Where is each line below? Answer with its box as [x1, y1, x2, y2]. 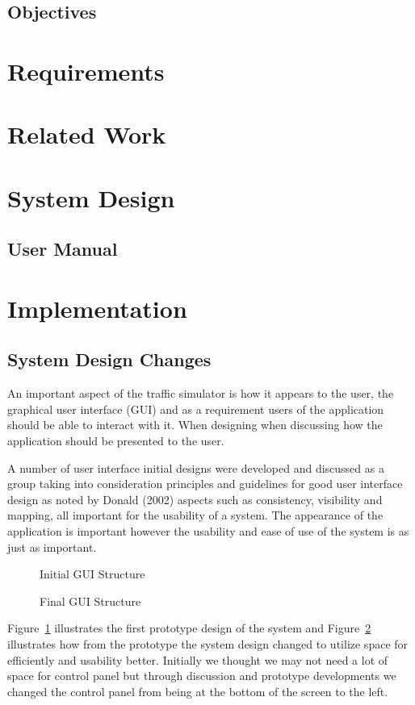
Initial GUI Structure [40, 565, 145, 582]
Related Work [7, 118, 166, 151]
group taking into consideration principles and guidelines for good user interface [7, 475, 403, 492]
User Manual [7, 236, 118, 261]
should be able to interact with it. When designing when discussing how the [7, 416, 383, 433]
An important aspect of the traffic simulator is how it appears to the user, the [7, 385, 394, 402]
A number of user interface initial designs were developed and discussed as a [7, 459, 384, 476]
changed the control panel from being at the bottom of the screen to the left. [7, 682, 388, 699]
